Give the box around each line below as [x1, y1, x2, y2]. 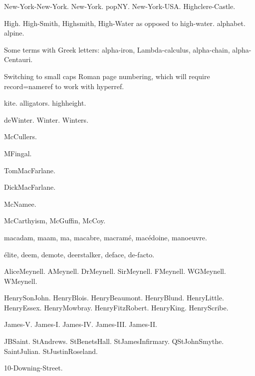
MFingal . [4, 148, 32, 158]
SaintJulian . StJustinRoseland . [4, 345, 98, 356]
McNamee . [4, 198, 36, 209]
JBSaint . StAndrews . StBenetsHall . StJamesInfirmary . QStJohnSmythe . [4, 336, 224, 346]
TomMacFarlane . [4, 165, 55, 175]
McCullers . [4, 131, 37, 142]
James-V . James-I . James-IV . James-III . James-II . [4, 319, 158, 329]
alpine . [4, 28, 24, 38]
